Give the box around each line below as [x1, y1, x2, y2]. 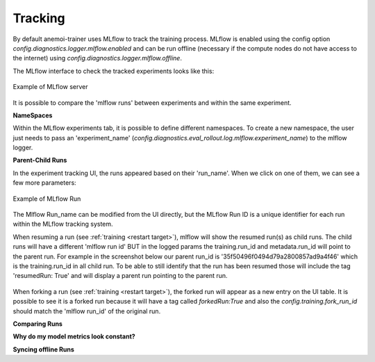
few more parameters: [12, 179, 76, 187]
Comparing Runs [12, 320, 62, 328]
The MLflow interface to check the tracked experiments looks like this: [12, 67, 215, 75]
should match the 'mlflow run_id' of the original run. [12, 306, 161, 315]
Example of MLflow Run [12, 195, 81, 203]
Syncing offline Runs [12, 345, 74, 354]
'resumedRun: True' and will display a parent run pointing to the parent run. [12, 272, 228, 280]
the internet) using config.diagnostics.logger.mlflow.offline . [12, 54, 182, 63]
